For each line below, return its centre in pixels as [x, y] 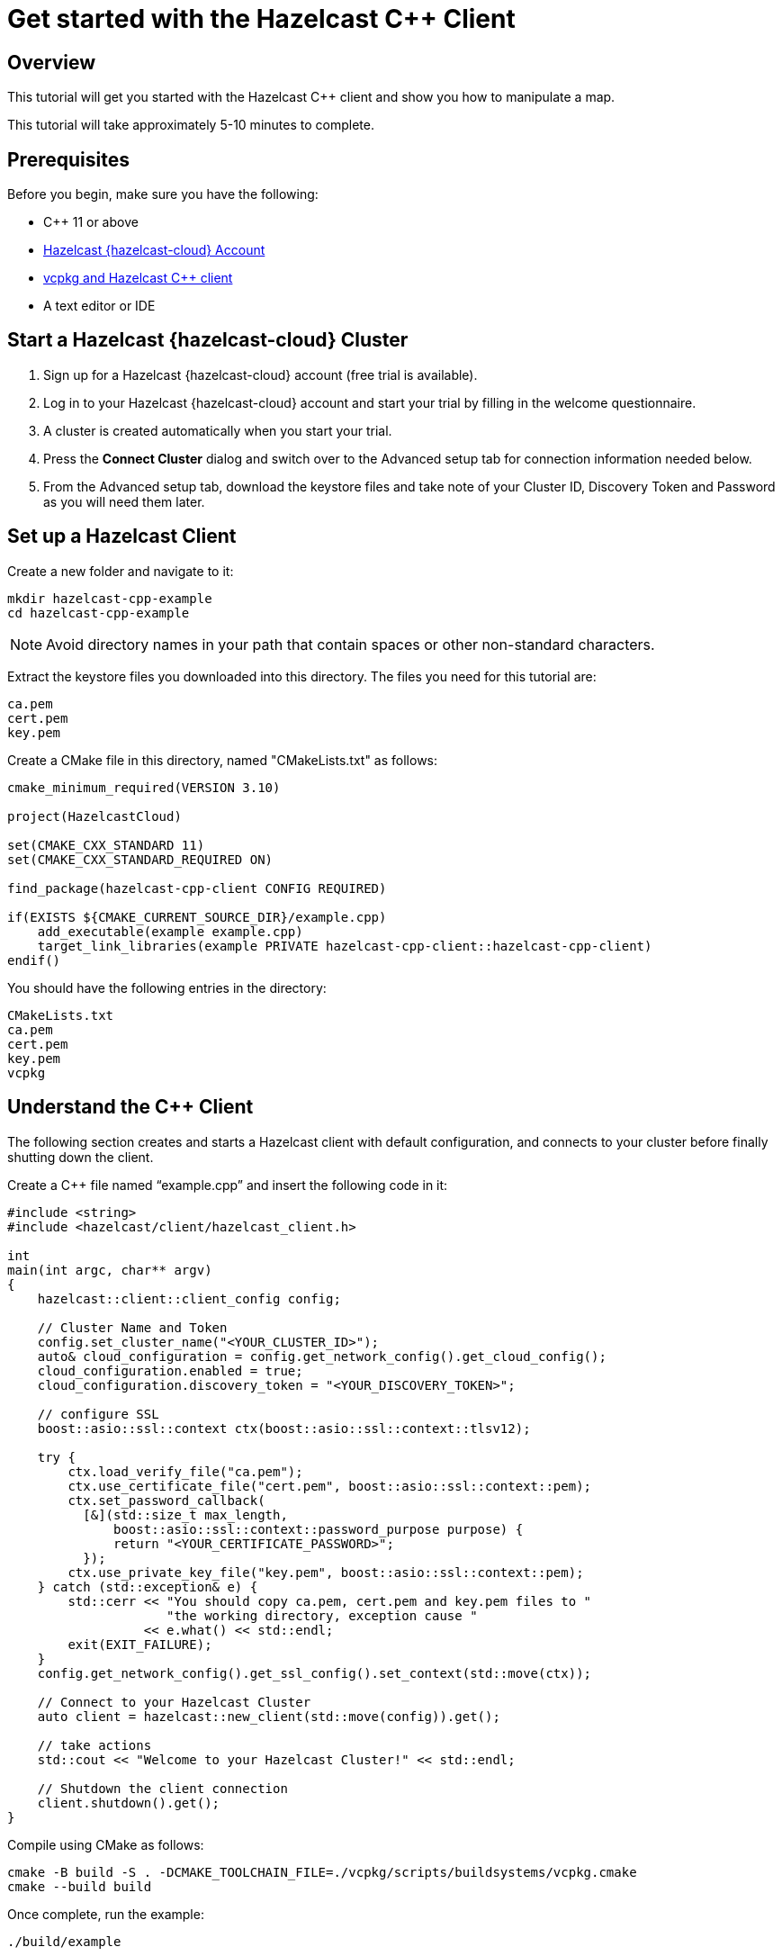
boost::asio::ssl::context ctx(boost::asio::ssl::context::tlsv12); [284, 1428]
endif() [34, 960]
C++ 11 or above [91, 222]
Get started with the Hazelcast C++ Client [261, 19]
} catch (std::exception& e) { [148, 1586]
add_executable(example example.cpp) [170, 931]
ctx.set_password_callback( [166, 1500]
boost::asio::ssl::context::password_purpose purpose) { [319, 1529]
